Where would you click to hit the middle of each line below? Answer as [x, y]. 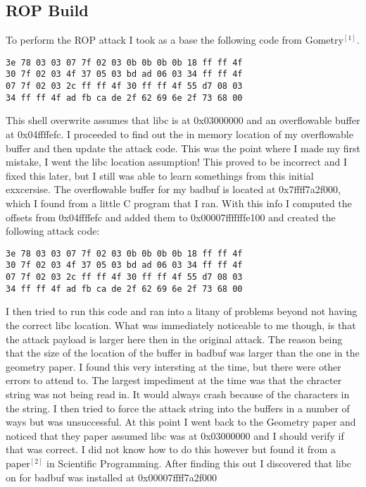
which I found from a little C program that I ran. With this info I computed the [179, 203]
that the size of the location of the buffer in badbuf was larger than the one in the [183, 353]
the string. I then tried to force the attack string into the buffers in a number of [178, 408]
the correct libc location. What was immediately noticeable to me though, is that [181, 325]
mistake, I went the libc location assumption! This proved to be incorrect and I [176, 162]
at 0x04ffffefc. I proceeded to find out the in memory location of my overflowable [179, 134]
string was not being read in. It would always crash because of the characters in [178, 394]
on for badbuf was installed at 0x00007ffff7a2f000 [112, 477]
